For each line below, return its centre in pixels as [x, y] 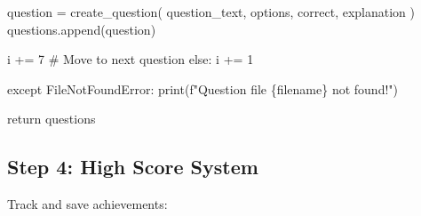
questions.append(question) [82, 29]
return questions [52, 119]
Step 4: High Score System [133, 167]
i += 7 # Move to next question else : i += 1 [131, 59]
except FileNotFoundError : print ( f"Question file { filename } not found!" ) [203, 88]
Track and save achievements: [87, 204]
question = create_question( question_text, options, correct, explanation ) [211, 12]
